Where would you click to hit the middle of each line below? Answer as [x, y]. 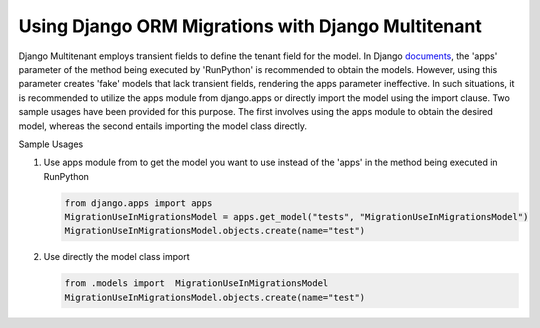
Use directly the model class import [116, 257]
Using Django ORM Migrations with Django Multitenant [250, 26]
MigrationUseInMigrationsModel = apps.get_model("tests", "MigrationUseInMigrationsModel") [296, 217]
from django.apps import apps [138, 203]
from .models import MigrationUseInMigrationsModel [196, 283]
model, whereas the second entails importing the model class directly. [162, 126]
